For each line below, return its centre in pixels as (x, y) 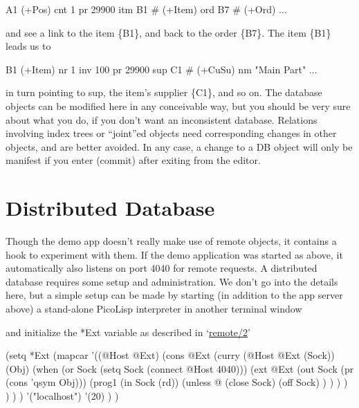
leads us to (28, 46)
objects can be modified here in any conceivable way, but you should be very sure (178, 105)
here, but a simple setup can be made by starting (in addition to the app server (174, 295)
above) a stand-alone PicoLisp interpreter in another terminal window (154, 309)
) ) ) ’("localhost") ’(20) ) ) (62, 396)
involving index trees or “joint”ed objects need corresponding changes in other (171, 133)
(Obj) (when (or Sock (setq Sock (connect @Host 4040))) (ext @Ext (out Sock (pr (180, 368)
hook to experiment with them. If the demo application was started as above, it (174, 254)
